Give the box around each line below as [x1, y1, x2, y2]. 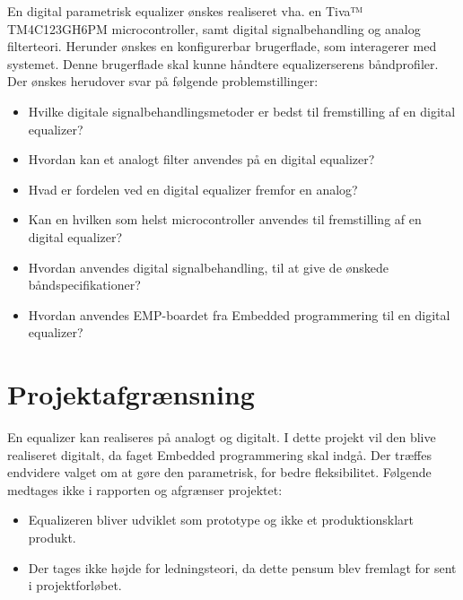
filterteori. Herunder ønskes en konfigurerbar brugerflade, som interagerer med [7, 37, 437, 56]
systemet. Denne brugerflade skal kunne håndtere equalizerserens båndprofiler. [7, 54, 439, 73]
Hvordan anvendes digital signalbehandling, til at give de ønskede [28, 257, 389, 276]
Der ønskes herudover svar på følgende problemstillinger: [7, 72, 319, 91]
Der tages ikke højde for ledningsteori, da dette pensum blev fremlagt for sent [28, 558, 457, 577]
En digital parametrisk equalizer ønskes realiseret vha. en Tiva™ [7, 2, 363, 20]
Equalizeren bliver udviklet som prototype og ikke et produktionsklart [28, 510, 414, 529]
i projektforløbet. [28, 576, 122, 595]
